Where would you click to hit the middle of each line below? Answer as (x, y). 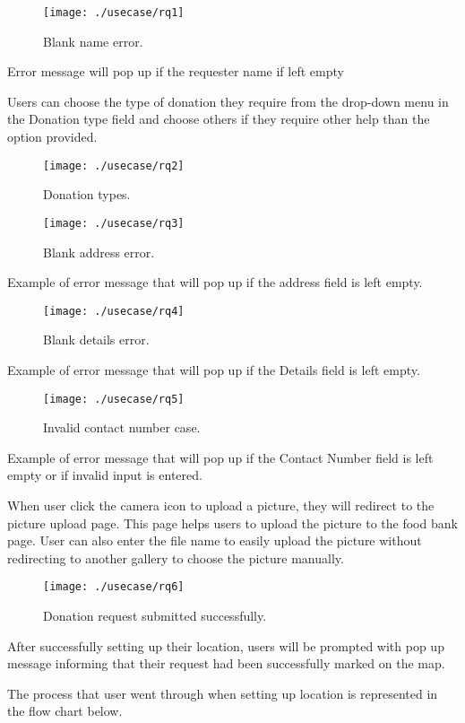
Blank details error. (96, 340)
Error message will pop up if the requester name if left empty (176, 71)
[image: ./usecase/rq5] (114, 399)
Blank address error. (99, 252)
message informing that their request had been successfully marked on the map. (226, 663)
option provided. (52, 137)
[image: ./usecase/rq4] (114, 311)
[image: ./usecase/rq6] (114, 587)
